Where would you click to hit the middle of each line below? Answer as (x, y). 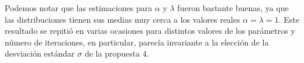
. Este (289, 19)
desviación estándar (40, 53)
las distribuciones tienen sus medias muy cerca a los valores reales (122, 19)
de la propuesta (112, 53)
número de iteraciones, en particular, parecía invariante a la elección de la (137, 42)
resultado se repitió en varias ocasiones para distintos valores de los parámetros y (150, 31)
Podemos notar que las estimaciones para (79, 8)
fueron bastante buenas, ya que (233, 8)
